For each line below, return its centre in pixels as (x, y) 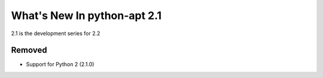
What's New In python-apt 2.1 (86, 15)
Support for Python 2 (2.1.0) (60, 64)
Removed (29, 50)
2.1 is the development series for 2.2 (56, 33)
